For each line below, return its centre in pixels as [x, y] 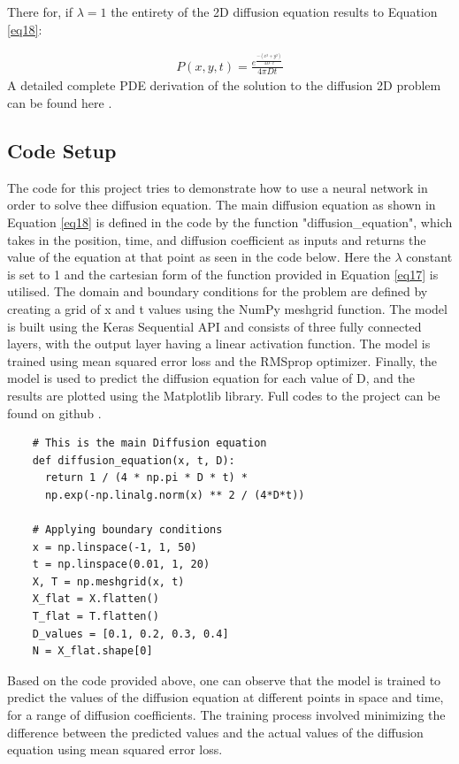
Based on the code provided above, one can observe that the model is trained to [224, 680]
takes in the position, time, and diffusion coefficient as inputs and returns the [217, 239]
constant [429, 257]
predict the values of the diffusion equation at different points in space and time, [226, 697]
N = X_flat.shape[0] [92, 651]
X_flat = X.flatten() [96, 599]
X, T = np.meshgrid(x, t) [108, 581]
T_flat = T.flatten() [96, 617]
